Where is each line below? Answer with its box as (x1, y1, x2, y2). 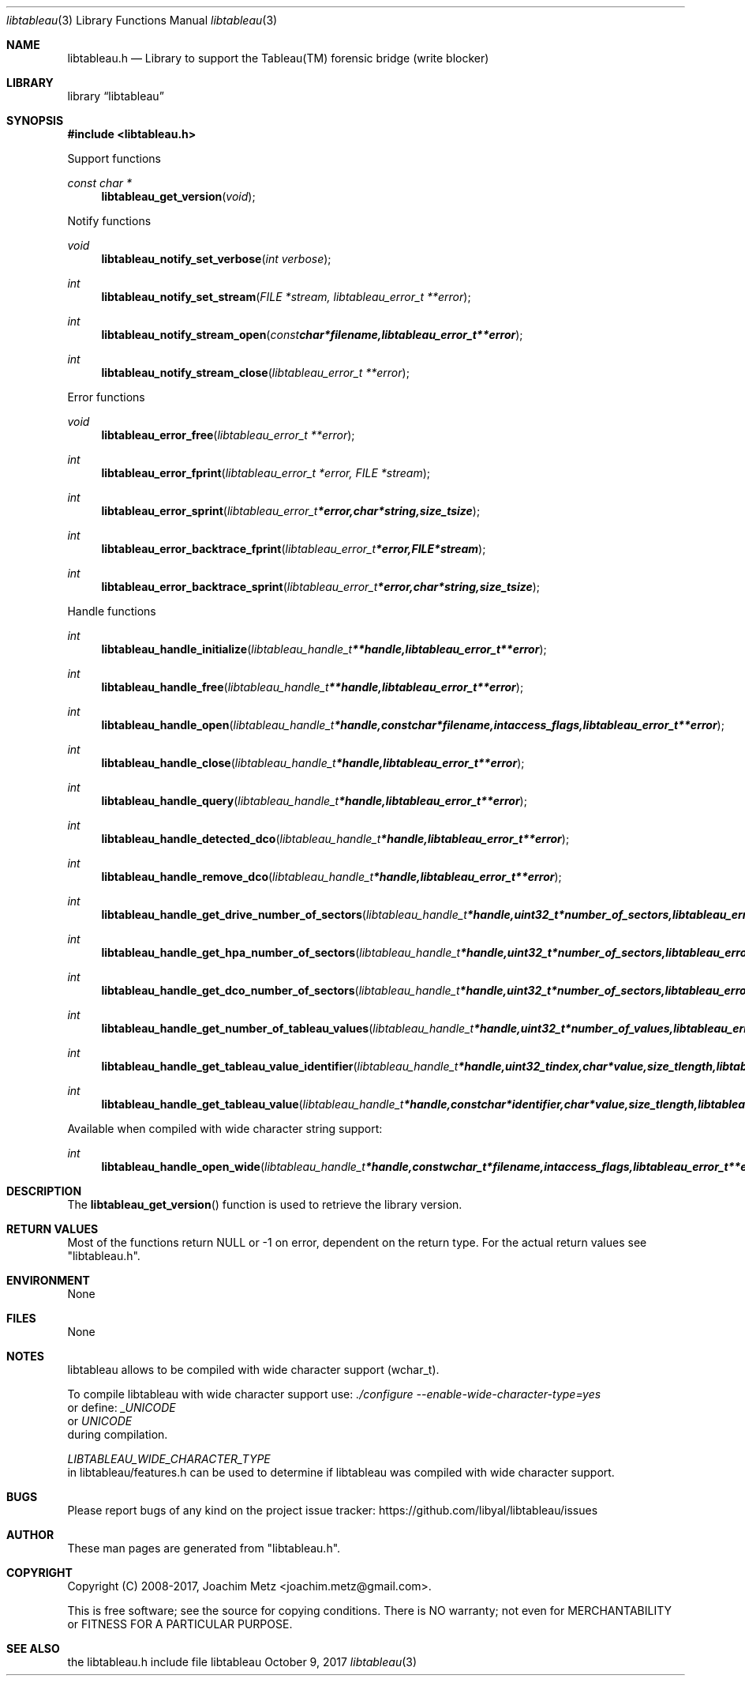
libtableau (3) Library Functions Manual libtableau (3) (6, 13, 278, 27)
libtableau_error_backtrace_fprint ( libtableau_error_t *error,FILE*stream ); (101, 542, 486, 555)
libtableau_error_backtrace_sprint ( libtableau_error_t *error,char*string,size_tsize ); (101, 580, 541, 593)
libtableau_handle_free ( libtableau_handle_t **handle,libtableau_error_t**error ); (101, 680, 524, 694)
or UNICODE (67, 1414, 133, 1428)
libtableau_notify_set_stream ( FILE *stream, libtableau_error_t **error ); (101, 290, 471, 303)
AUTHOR (6, 1528, 54, 1541)
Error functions (67, 390, 145, 404)
